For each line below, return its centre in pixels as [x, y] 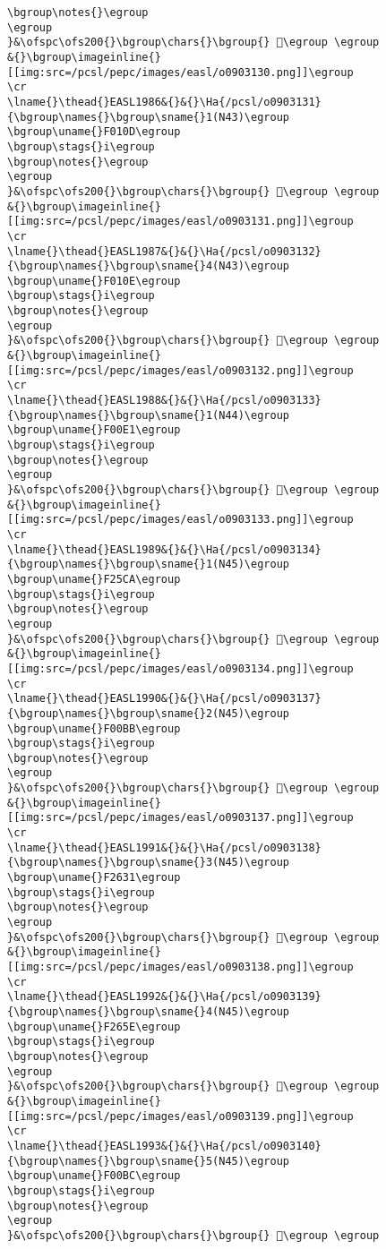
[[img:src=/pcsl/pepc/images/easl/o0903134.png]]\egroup [180, 668]
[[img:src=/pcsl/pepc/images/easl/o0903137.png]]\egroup [180, 818]
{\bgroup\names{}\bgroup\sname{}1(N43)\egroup [148, 117]
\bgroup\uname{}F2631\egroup [94, 878]
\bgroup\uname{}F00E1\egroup [94, 430]
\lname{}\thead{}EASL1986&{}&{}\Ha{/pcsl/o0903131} [164, 102]
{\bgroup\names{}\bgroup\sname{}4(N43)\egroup [148, 266]
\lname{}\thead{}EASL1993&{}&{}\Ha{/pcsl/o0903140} [164, 1146]
